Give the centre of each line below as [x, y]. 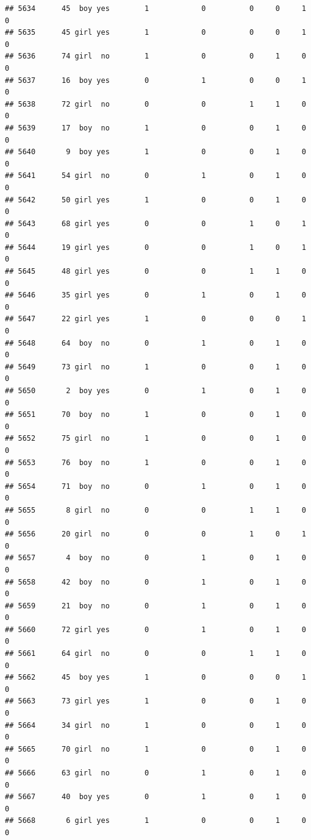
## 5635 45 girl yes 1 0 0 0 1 [155, 33]
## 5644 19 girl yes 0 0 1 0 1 [155, 247]
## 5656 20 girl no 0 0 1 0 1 [155, 534]
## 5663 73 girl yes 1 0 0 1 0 [155, 701]
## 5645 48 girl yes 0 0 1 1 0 [155, 272]
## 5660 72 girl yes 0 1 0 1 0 [155, 629]
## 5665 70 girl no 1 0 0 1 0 [155, 749]
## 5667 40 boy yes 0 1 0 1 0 [155, 797]
